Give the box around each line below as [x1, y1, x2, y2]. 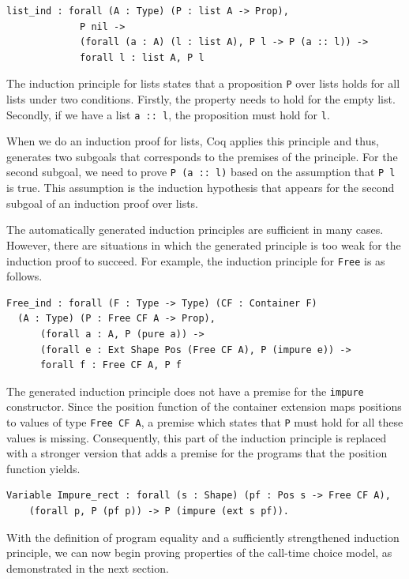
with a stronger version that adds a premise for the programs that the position [6, 445, 388, 461]
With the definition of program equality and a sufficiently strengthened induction [6, 528, 400, 545]
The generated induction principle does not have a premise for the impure [6, 382, 364, 399]
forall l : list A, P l [80, 51, 204, 63]
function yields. [6, 460, 81, 476]
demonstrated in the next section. [6, 559, 169, 576]
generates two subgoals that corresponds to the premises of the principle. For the [6, 148, 398, 164]
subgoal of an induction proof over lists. [6, 194, 199, 211]
